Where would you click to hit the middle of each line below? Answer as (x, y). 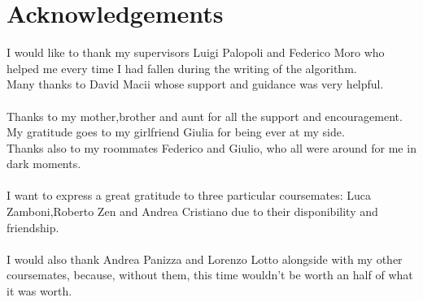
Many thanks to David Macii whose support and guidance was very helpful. (195, 84)
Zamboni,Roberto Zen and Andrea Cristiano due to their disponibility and (192, 211)
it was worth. (39, 291)
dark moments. (44, 164)
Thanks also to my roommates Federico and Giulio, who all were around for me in (211, 147)
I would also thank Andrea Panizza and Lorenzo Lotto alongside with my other (205, 259)
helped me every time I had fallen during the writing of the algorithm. (182, 68)
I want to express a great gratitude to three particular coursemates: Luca (189, 195)
